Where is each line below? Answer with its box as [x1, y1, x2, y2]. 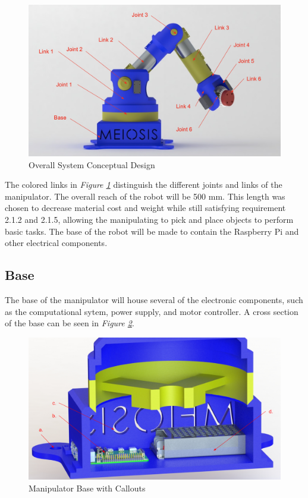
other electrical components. [5, 237, 108, 249]
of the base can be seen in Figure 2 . [5, 317, 134, 329]
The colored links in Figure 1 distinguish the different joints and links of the [5, 178, 282, 191]
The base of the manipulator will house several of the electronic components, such [5, 294, 303, 306]
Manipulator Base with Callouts [29, 481, 146, 494]
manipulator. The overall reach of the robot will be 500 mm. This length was [5, 190, 285, 202]
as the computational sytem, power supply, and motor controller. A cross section [5, 305, 298, 317]
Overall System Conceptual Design [29, 158, 155, 171]
